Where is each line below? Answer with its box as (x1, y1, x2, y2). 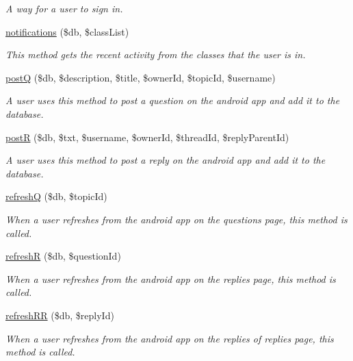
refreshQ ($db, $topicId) (5, 189, 107, 203)
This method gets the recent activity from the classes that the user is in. (5, 47, 306, 62)
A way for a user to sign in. (5, 1, 123, 15)
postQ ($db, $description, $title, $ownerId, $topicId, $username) (5, 70, 276, 84)
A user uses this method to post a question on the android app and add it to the (5, 93, 340, 108)
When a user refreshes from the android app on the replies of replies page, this (5, 331, 334, 345)
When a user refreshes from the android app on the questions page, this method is (5, 212, 348, 226)
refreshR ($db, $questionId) (5, 249, 121, 263)
